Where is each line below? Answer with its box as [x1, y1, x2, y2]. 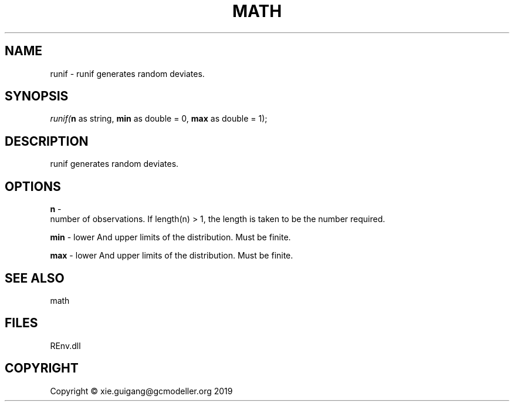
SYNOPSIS [5, 89, 69, 104]
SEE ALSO [5, 270, 65, 286]
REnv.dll [50, 340, 81, 351]
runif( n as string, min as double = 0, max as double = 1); [50, 113, 268, 124]
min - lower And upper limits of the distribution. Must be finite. [50, 232, 291, 243]
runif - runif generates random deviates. [50, 68, 205, 79]
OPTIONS [5, 179, 61, 194]
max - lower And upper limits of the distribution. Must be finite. [50, 250, 293, 261]
